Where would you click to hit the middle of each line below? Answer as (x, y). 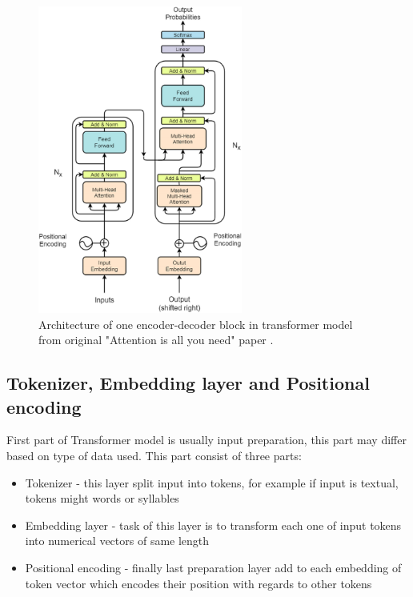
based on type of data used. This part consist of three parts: (154, 456)
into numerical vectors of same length (117, 541)
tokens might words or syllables (102, 498)
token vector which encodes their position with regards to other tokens (198, 583)
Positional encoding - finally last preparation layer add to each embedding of (213, 568)
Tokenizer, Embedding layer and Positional (188, 383)
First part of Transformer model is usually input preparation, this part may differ (206, 440)
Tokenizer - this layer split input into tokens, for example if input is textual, (212, 482)
